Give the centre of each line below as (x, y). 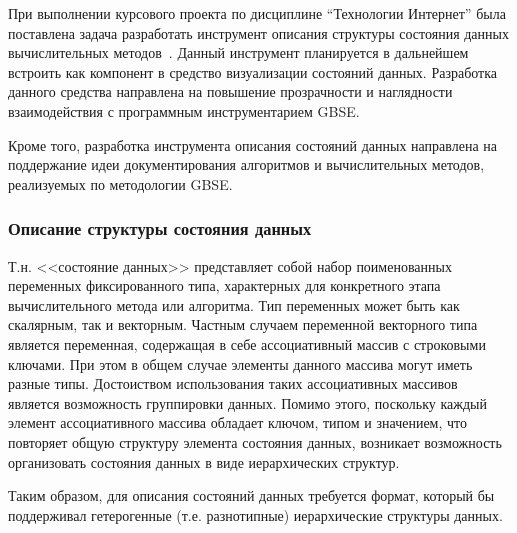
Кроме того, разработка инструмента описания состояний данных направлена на (253, 144)
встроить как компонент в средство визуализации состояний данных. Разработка (253, 71)
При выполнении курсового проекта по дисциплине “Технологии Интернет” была (257, 13)
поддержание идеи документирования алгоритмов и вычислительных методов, (246, 164)
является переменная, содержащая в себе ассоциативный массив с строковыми (247, 343)
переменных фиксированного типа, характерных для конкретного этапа (224, 285)
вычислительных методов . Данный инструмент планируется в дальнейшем (238, 52)
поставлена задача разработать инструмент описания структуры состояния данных (258, 32)
